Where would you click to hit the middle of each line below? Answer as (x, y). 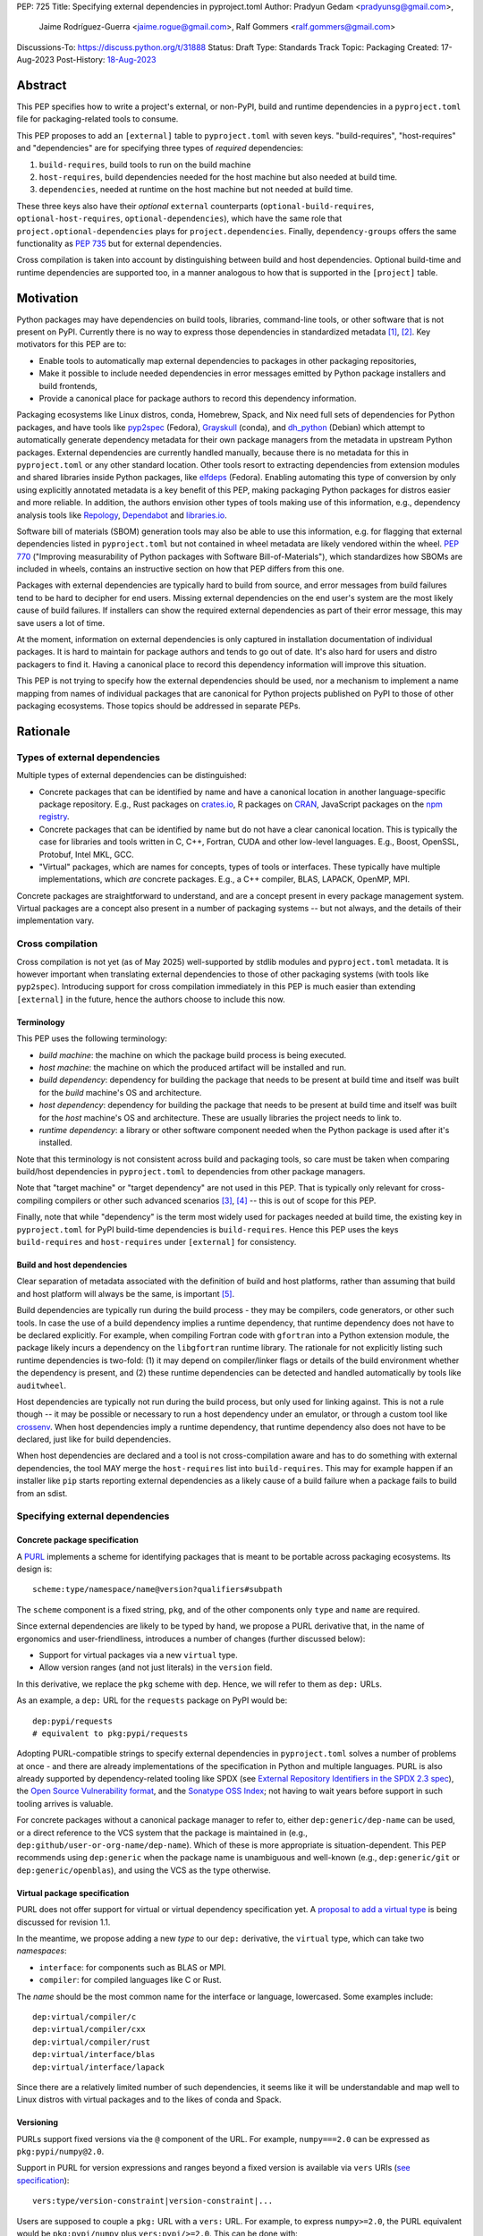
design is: (34, 1569)
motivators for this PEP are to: (72, 344)
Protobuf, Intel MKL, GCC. (86, 854)
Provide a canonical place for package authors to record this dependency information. (198, 399)
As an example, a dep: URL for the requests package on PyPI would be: (152, 1700)
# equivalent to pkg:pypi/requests (110, 1733)
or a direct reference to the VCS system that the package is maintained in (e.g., (162, 1833)
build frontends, (68, 385)
